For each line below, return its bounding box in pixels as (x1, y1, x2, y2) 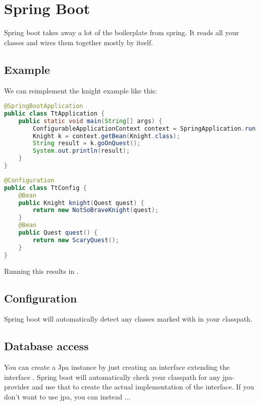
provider (4, 381, 30, 392)
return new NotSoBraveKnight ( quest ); (33, 207, 159, 214)
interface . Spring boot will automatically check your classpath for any (4, 371, 220, 382)
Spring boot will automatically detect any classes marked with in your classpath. (4, 314, 252, 324)
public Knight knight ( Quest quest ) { (18, 199, 145, 207)
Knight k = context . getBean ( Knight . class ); (33, 132, 180, 140)
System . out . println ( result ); (33, 147, 130, 155)
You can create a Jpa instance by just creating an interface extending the (4, 362, 230, 372)
